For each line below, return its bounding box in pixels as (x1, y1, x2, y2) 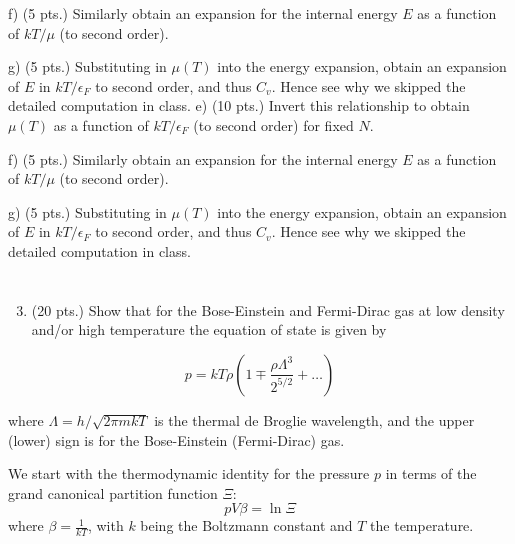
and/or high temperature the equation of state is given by (31, 319, 387, 340)
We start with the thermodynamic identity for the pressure (8, 463, 370, 484)
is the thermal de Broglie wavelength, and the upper (154, 409, 475, 430)
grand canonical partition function (8, 482, 218, 503)
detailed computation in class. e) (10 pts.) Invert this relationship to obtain (8, 95, 470, 116)
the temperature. (370, 515, 474, 536)
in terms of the (385, 463, 477, 484)
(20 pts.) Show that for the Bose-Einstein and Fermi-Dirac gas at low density (31, 299, 505, 320)
